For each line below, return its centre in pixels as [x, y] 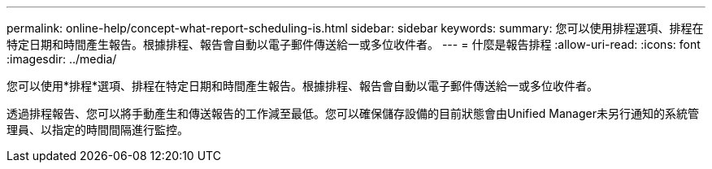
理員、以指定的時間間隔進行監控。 [98, 130]
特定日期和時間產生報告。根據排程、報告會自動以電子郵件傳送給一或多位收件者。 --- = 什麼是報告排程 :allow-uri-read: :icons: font [354, 44]
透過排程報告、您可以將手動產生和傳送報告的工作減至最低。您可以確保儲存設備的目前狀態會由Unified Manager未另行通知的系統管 [353, 113]
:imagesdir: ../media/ [62, 59]
